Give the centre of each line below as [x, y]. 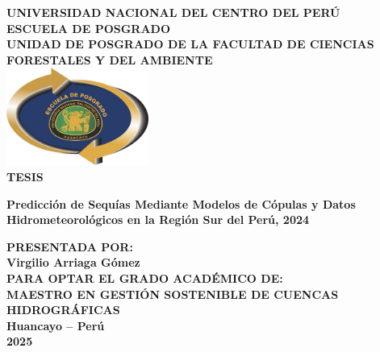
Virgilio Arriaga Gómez [73, 262]
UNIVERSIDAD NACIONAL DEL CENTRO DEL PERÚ [173, 12]
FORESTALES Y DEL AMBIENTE [110, 59]
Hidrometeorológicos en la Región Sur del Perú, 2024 [158, 219]
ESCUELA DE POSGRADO [89, 28]
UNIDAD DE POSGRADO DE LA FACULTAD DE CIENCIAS [190, 44]
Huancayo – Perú [56, 325]
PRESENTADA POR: [70, 246]
